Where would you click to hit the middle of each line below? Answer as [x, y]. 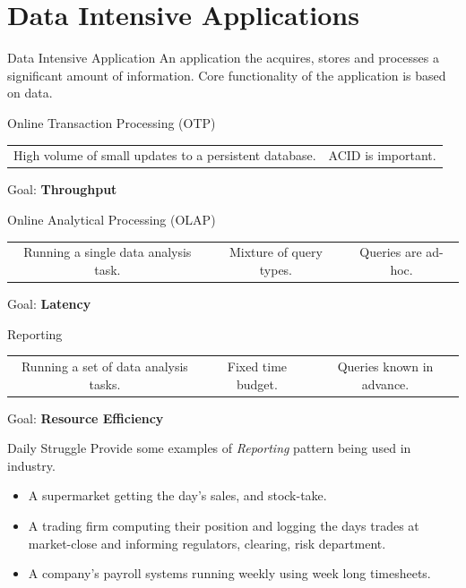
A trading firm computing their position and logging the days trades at [224, 525]
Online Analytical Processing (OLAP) [112, 219]
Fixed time [257, 366]
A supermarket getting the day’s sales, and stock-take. [177, 495]
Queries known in [385, 366]
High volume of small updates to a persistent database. [165, 155]
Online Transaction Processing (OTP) [112, 122]
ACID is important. [382, 155]
